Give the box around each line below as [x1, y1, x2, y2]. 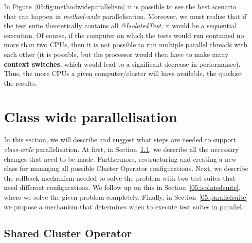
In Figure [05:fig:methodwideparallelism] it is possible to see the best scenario [4, 1, 236, 11]
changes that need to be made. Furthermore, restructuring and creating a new [4, 153, 237, 164]
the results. [4, 77, 37, 88]
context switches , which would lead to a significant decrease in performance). [4, 58, 241, 69]
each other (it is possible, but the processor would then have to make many [4, 49, 229, 59]
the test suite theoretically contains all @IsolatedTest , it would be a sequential [4, 20, 236, 31]
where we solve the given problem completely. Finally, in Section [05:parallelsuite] [4, 192, 248, 202]
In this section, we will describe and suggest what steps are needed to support [4, 134, 236, 145]
